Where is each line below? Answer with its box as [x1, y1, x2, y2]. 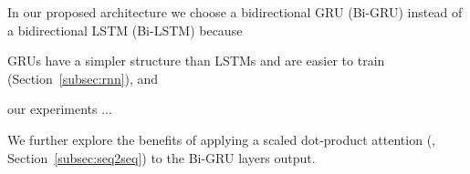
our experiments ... [7, 99, 112, 118]
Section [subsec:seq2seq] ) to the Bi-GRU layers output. [7, 148, 316, 167]
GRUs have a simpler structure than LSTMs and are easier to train [7, 51, 385, 70]
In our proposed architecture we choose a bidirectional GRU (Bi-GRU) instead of [7, 3, 463, 21]
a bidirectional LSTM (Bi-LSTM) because [7, 20, 243, 39]
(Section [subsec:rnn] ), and [7, 68, 159, 87]
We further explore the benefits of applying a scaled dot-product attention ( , [7, 129, 435, 148]
